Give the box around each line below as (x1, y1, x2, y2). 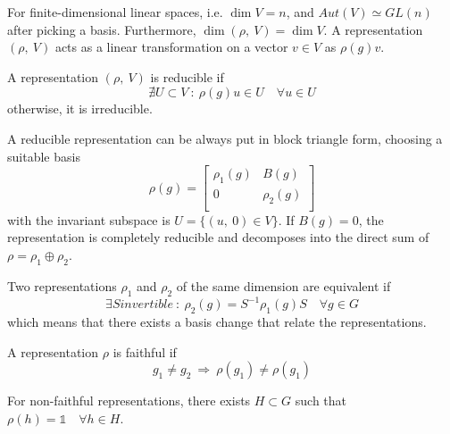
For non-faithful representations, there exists (7, 391, 251, 410)
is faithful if (112, 342, 177, 361)
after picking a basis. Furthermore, (7, 20, 196, 38)
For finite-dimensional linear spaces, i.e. (7, 3, 223, 21)
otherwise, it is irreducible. (7, 99, 153, 118)
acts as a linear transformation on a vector (54, 38, 288, 56)
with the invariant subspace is (7, 210, 171, 229)
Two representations (7, 276, 117, 295)
